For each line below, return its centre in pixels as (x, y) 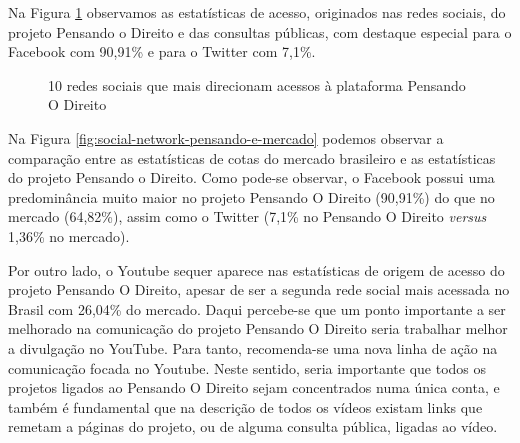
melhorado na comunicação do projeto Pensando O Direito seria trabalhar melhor (258, 328)
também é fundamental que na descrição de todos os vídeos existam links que (245, 406)
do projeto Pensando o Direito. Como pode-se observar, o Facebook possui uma (251, 177)
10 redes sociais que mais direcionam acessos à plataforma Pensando (257, 84)
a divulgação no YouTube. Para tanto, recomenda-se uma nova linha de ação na (253, 347)
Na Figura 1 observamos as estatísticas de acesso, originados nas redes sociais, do (257, 12)
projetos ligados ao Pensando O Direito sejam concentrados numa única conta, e (254, 387)
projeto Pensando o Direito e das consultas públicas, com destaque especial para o (260, 31)
